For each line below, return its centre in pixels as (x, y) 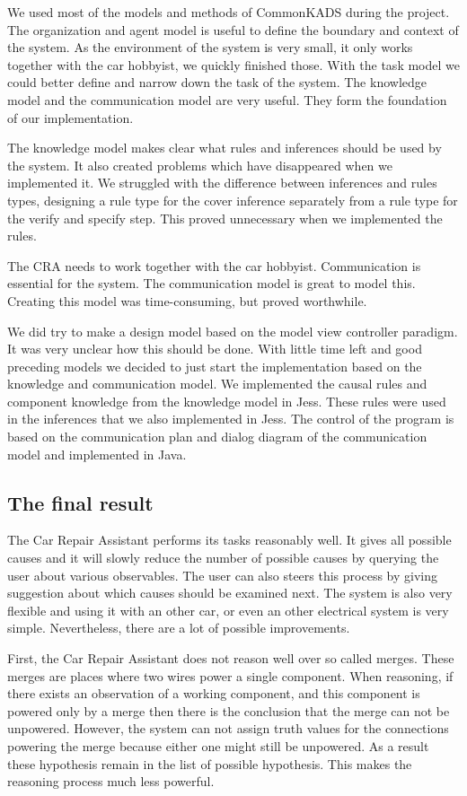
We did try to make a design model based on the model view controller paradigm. (233, 331)
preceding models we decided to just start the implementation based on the (215, 366)
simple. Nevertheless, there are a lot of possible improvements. (179, 628)
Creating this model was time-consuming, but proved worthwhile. (187, 300)
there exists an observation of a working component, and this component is (214, 693)
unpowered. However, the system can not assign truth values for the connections (228, 728)
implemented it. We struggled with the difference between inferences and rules (222, 183)
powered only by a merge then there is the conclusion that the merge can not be (229, 710)
